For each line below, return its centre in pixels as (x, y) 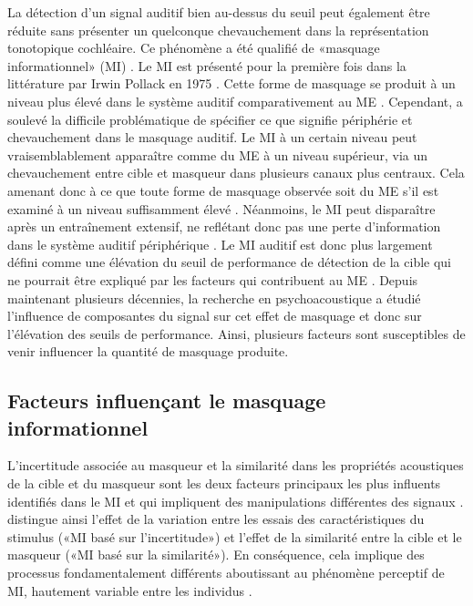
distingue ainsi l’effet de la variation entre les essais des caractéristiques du (216, 519)
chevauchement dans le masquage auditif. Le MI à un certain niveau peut (212, 137)
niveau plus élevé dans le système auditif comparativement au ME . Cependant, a (235, 101)
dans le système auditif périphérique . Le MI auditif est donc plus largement (220, 244)
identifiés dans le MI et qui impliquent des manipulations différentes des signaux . (236, 501)
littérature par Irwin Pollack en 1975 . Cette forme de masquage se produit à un (231, 83)
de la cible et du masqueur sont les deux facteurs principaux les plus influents (224, 483)
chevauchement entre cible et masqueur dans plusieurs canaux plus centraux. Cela (236, 173)
